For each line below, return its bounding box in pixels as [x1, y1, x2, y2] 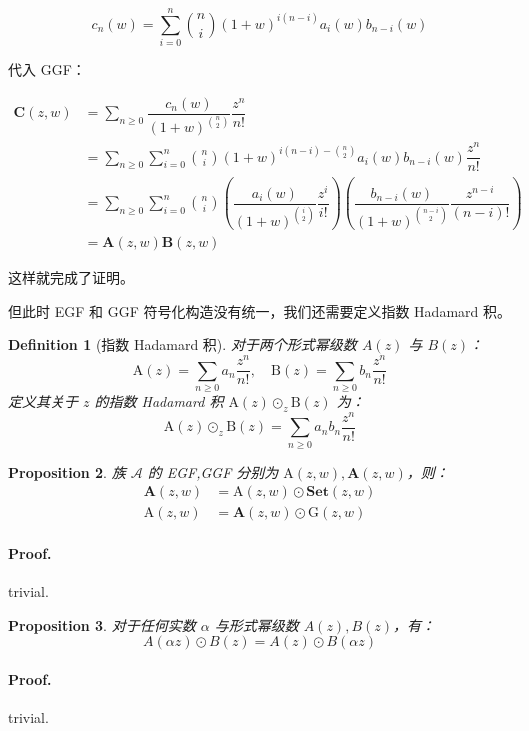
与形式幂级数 [214, 614, 299, 635]
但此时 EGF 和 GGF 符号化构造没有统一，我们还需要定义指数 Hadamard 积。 [8, 300, 511, 321]
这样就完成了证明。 [8, 267, 134, 288]
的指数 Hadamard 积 [94, 390, 224, 411]
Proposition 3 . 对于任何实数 [8, 614, 196, 635]
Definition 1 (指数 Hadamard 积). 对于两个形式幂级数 [8, 334, 357, 355]
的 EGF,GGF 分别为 [147, 461, 279, 482]
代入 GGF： [8, 59, 86, 80]
